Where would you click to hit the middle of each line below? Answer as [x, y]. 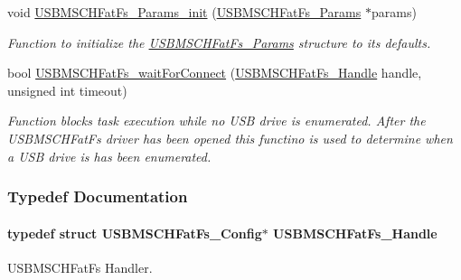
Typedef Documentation [98, 196]
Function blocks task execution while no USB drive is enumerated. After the [216, 121]
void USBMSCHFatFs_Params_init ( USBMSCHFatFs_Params [184, 12]
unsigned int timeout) [67, 90]
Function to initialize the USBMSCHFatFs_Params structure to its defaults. [219, 42]
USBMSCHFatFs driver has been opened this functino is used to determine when [230, 138]
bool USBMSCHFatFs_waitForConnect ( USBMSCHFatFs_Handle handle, [215, 73]
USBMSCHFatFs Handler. [80, 267]
